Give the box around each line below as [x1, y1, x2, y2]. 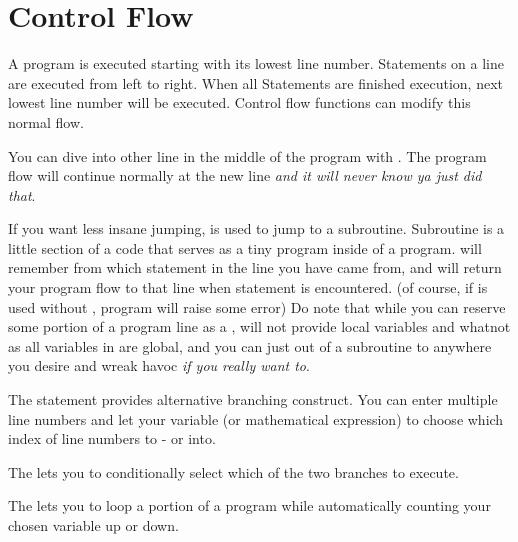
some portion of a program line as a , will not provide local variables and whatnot [8, 316, 511, 337]
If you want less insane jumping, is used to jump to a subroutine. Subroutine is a [8, 218, 505, 239]
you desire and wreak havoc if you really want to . [8, 355, 310, 376]
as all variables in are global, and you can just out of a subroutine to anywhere [8, 335, 492, 356]
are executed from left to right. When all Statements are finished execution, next [8, 72, 503, 93]
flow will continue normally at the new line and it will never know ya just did [8, 165, 482, 186]
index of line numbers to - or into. [8, 428, 216, 449]
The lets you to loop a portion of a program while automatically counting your [8, 495, 491, 516]
